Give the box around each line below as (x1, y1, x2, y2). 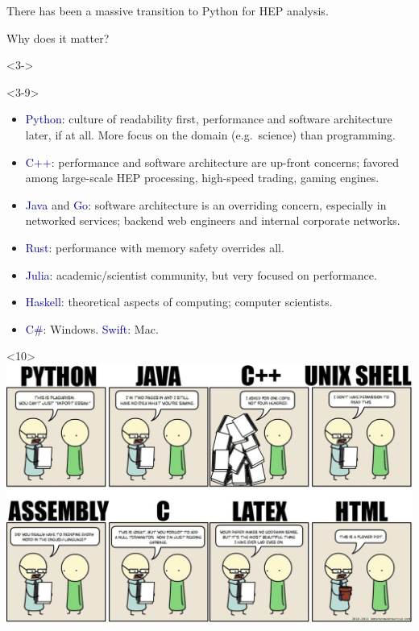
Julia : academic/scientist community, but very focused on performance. (25, 266, 377, 283)
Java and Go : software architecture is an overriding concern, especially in (25, 196, 387, 213)
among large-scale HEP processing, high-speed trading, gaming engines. (25, 169, 380, 186)
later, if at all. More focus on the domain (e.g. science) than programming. (25, 126, 396, 143)
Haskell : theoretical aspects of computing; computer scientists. (25, 293, 333, 310)
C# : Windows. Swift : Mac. (25, 320, 159, 337)
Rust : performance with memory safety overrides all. (25, 239, 284, 255)
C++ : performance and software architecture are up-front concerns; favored (25, 153, 400, 170)
